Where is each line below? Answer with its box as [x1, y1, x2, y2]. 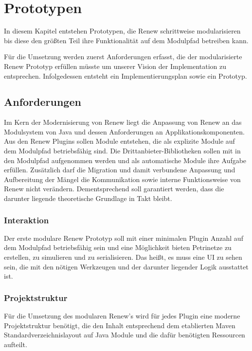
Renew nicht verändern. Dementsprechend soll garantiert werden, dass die [4, 184, 224, 194]
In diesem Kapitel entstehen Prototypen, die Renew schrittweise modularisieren [4, 26, 241, 36]
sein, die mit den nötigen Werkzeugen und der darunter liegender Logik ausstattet [4, 261, 249, 271]
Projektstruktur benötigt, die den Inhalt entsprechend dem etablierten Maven [4, 320, 235, 330]
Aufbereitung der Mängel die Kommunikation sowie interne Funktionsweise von [4, 174, 241, 184]
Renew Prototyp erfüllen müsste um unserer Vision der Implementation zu [4, 61, 227, 71]
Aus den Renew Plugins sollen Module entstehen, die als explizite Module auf [4, 136, 235, 146]
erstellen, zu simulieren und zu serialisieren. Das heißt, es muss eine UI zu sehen [4, 252, 242, 262]
